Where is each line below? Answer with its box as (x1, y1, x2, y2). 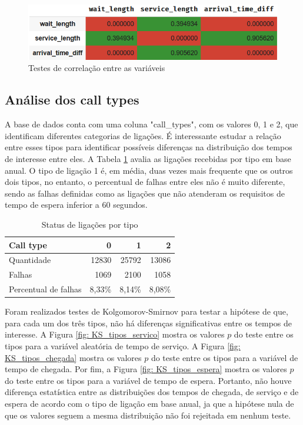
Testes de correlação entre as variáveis (28, 62, 165, 74)
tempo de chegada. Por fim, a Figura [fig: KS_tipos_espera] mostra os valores (5, 363, 287, 375)
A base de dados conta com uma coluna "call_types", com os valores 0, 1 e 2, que (5, 118, 298, 130)
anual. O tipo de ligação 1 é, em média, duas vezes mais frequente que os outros (5, 164, 293, 176)
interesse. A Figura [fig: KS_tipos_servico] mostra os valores (5, 328, 225, 340)
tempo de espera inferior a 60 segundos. (5, 198, 148, 211)
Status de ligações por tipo (41, 218, 138, 230)
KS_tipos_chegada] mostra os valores (5, 351, 142, 363)
